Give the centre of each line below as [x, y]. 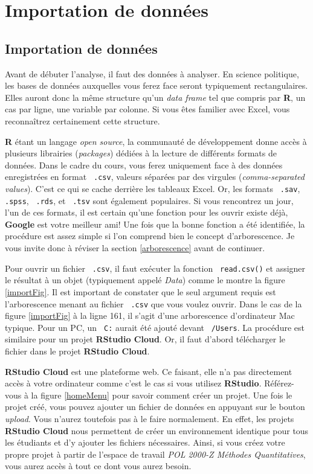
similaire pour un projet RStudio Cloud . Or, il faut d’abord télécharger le [145, 339]
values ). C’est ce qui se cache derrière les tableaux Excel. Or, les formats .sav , [153, 188]
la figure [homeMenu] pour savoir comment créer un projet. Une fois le [162, 395]
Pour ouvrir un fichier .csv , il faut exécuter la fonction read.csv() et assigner [155, 268]
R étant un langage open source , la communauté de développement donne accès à [156, 141]
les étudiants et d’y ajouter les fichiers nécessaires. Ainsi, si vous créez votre [145, 442]
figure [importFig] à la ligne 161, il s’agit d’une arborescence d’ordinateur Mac [150, 315]
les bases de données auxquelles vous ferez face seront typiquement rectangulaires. [156, 85]
